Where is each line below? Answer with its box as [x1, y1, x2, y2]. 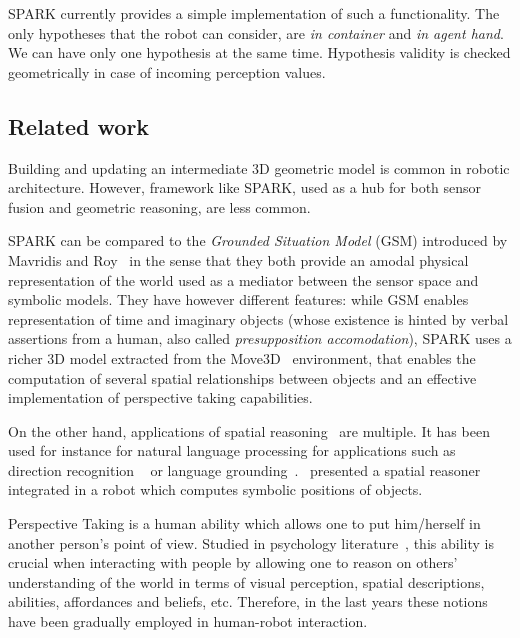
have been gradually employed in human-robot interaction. [8, 611, 368, 632]
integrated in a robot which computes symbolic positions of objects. [8, 479, 423, 500]
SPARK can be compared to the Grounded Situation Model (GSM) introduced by [8, 230, 508, 251]
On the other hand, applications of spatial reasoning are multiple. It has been [8, 420, 490, 441]
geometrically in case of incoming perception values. [8, 61, 326, 82]
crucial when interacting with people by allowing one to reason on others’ [8, 552, 458, 573]
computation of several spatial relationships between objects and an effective [8, 367, 477, 388]
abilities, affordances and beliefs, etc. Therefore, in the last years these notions [8, 591, 488, 612]
